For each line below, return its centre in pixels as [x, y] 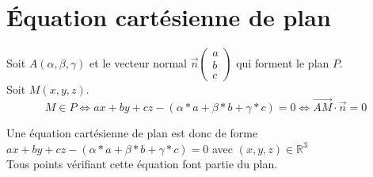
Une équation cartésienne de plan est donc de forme [132, 132]
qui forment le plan [283, 63]
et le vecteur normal [139, 63]
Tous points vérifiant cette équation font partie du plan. [142, 164]
